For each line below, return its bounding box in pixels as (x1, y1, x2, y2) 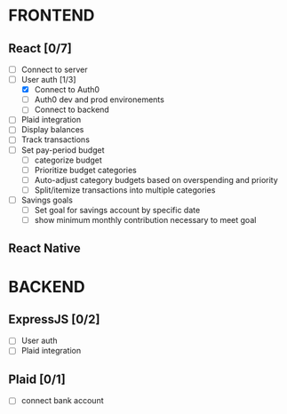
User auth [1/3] (20, 75, 76, 85)
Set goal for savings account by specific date (34, 204, 201, 215)
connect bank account (20, 395, 104, 406)
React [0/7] (8, 41, 72, 56)
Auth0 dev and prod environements (34, 94, 165, 105)
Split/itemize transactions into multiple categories (34, 184, 216, 195)
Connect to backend (34, 104, 110, 115)
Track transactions (20, 134, 91, 145)
